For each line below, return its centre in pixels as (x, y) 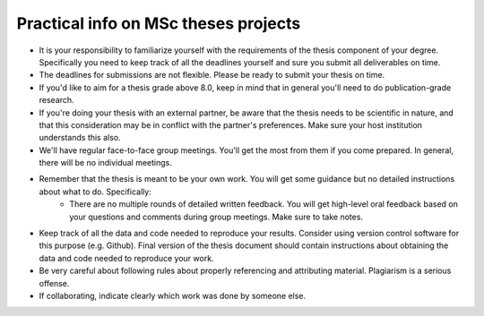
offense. (54, 283)
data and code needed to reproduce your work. (126, 258)
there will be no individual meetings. (105, 163)
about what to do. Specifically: (95, 192)
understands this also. (80, 138)
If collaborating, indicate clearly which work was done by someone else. (173, 295)
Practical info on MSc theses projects (159, 23)
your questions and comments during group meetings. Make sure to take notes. (216, 217)
